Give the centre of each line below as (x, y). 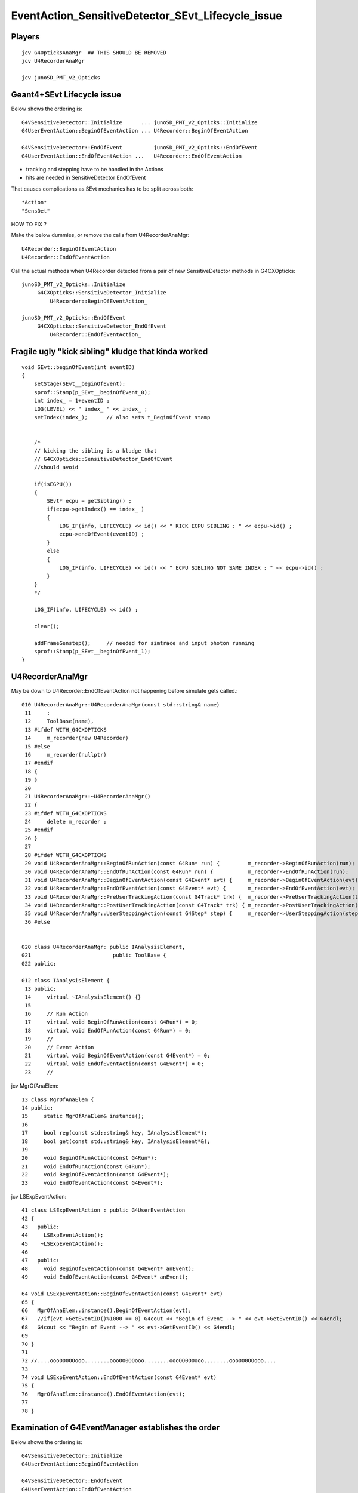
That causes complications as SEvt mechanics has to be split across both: (102, 189)
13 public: (41, 989)
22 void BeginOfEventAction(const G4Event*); (96, 1175)
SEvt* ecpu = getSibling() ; (89, 501)
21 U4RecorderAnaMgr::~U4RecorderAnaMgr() (88, 796)
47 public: (41, 1260)
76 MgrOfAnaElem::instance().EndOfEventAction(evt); (104, 1394)
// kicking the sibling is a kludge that (95, 451)
